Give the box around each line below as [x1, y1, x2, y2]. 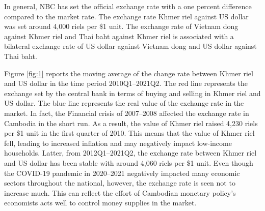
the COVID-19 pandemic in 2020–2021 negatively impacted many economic [4, 167, 240, 178]
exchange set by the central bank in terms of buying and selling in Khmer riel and [4, 87, 261, 98]
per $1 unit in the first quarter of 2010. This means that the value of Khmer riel [4, 128, 255, 138]
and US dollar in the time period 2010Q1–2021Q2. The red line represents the [4, 78, 248, 88]
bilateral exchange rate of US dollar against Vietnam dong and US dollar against [4, 41, 257, 51]
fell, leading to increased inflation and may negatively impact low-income [4, 137, 232, 148]
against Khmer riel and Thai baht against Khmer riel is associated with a [4, 31, 234, 41]
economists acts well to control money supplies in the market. [4, 197, 197, 208]
